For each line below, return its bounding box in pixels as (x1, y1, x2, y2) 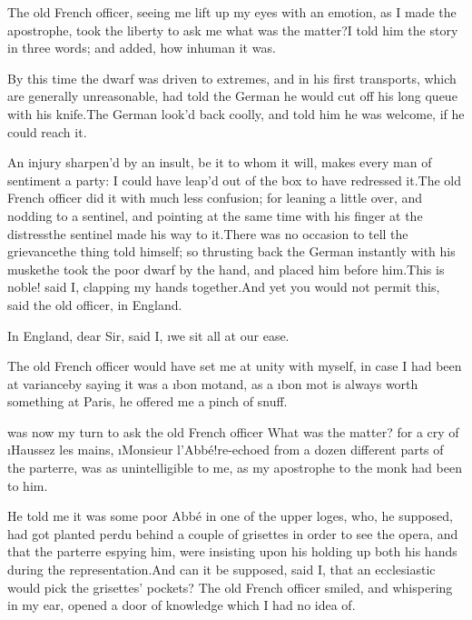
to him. (7, 475, 48, 495)
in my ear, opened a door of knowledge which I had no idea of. (7, 595, 356, 615)
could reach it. (7, 122, 87, 141)
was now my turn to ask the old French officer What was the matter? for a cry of (7, 422, 459, 441)
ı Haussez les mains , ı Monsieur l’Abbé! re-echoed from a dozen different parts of (7, 440, 444, 459)
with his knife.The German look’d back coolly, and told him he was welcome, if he (7, 104, 465, 123)
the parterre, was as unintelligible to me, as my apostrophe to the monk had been (7, 458, 462, 477)
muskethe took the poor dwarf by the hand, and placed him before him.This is (7, 259, 445, 278)
